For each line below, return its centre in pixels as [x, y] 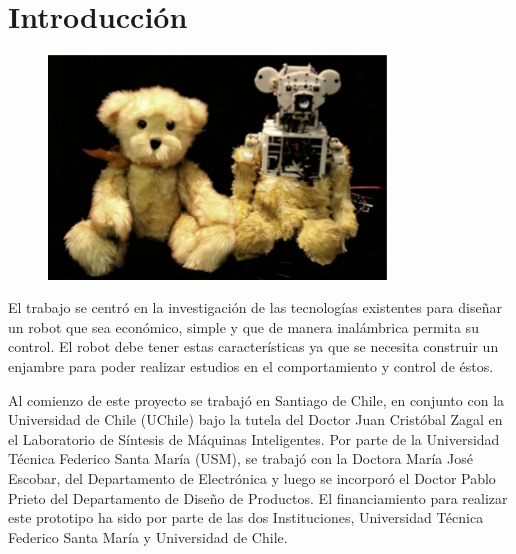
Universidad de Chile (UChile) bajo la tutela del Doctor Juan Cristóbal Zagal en [255, 419]
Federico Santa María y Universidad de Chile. [148, 536]
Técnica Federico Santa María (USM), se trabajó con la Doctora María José [240, 458]
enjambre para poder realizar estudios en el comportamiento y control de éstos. [251, 366]
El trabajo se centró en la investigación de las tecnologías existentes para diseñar [255, 307]
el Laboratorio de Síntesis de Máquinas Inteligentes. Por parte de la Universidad [254, 438]
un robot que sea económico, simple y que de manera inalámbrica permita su [243, 326]
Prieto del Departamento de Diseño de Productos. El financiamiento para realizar [258, 497]
